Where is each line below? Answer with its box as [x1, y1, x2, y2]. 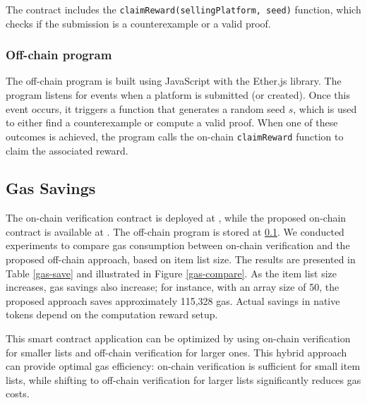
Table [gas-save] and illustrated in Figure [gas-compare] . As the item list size [6, 265, 337, 280]
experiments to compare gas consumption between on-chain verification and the [6, 238, 350, 253]
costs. [6, 386, 30, 401]
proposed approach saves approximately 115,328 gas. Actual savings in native [6, 293, 340, 308]
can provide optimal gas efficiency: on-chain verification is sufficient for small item [6, 359, 361, 373]
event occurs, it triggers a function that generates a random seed [6, 101, 285, 116]
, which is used [293, 101, 357, 116]
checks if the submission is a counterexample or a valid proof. [6, 16, 271, 30]
